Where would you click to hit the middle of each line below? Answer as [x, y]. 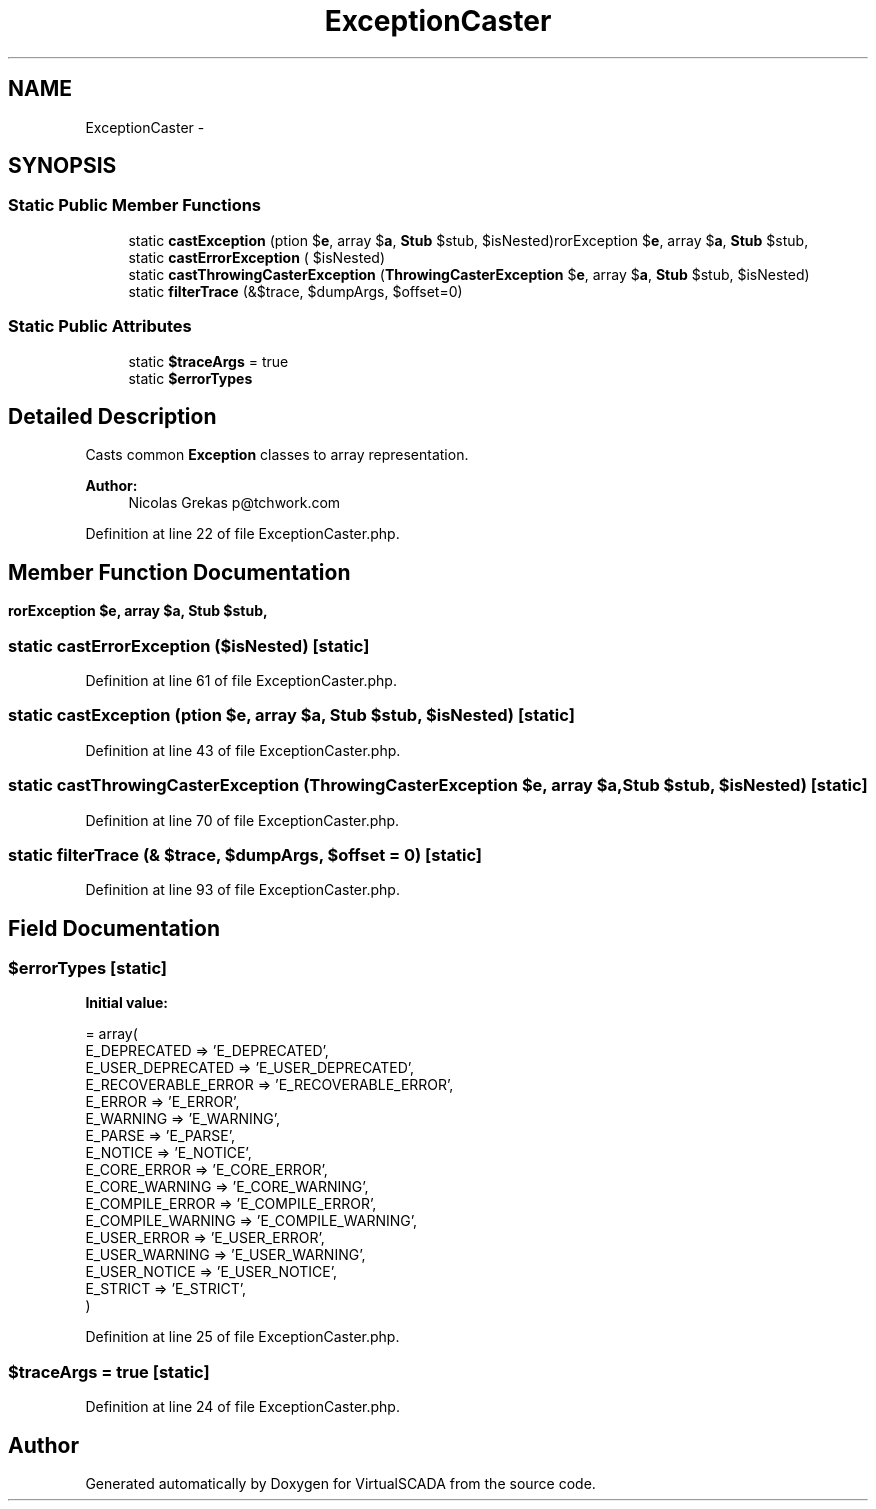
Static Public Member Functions [135, 205]
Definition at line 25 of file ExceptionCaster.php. [242, 1337]
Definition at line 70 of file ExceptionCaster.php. [242, 820]
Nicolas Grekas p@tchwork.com [234, 503]
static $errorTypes [190, 378]
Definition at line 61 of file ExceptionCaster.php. [241, 680]
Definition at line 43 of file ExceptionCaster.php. [243, 750]
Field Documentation [114, 928]
